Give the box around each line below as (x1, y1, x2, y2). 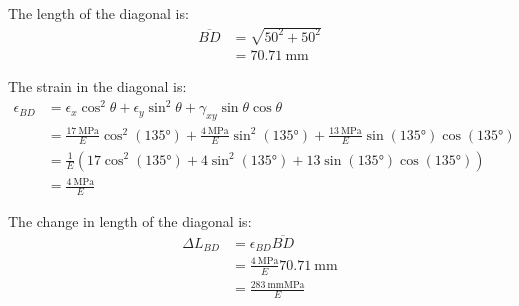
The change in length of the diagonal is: (8, 210, 252, 231)
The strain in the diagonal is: (8, 76, 187, 97)
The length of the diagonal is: (8, 3, 189, 23)
